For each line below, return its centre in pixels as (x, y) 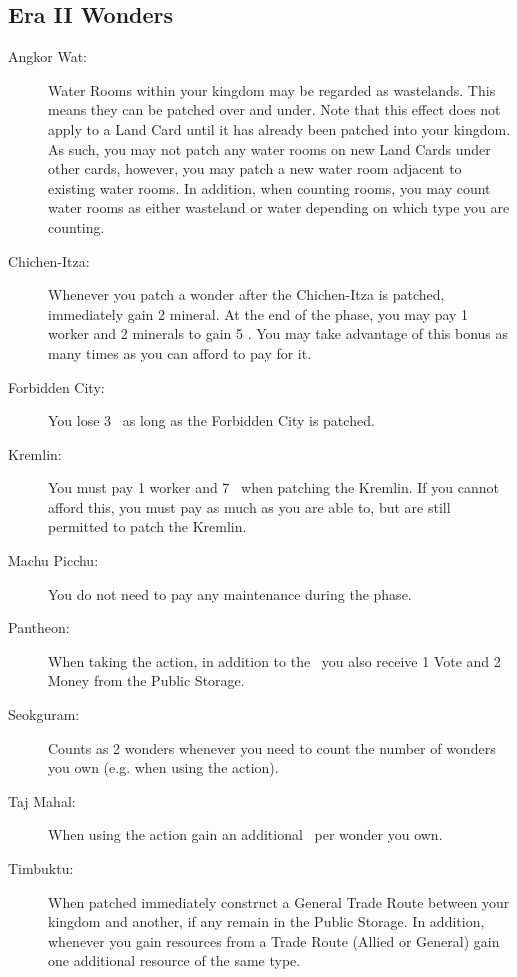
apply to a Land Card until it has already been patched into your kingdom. (279, 128)
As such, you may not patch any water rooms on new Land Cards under (269, 148)
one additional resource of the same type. (174, 960)
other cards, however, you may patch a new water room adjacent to (255, 168)
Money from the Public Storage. (146, 680)
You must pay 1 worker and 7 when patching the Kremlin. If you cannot (273, 487)
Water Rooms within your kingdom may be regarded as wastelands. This (272, 89)
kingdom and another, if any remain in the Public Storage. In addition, (266, 921)
